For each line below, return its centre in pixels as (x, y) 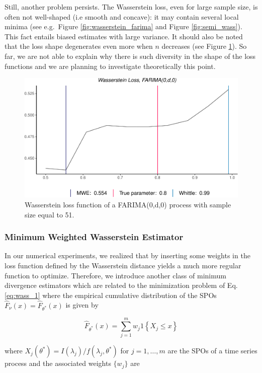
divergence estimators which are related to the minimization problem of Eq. (121, 285)
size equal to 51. (50, 214)
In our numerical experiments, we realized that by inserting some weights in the (127, 255)
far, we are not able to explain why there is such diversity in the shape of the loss (130, 56)
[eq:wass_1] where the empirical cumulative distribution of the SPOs (111, 295)
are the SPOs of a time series (212, 351)
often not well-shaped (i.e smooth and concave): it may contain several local (122, 16)
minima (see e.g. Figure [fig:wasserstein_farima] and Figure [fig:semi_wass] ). (123, 26)
